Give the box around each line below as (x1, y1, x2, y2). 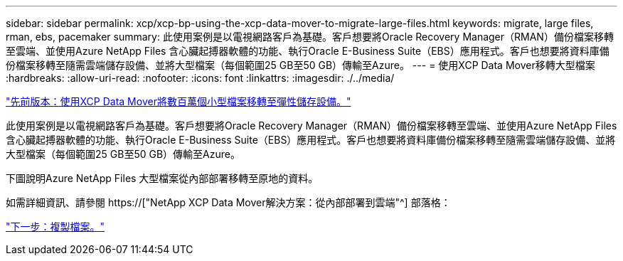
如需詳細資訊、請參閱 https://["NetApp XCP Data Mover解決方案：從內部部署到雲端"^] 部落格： (6, 196, 451, 208)
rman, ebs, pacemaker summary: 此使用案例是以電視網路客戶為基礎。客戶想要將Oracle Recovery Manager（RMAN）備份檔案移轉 (6, 31, 614, 43)
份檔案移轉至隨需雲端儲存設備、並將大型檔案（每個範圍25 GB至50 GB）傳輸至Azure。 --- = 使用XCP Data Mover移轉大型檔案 (6, 59, 595, 71)
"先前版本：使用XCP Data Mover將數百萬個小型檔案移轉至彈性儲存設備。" (6, 95, 351, 107)
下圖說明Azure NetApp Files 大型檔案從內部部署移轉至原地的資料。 (6, 172, 319, 184)
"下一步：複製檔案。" (6, 220, 105, 233)
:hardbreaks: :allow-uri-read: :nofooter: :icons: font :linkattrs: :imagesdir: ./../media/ (6, 72, 395, 84)
